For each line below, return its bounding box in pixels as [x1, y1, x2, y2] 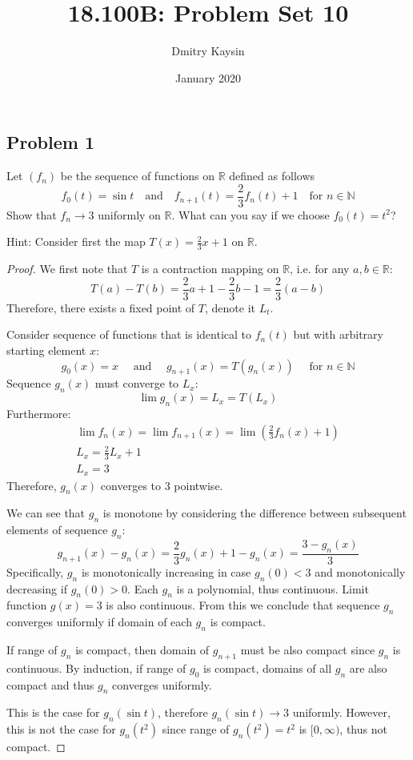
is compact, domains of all [203, 659, 332, 676]
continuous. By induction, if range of [6, 659, 186, 676]
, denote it [205, 299, 256, 316]
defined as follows [229, 167, 315, 184]
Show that [6, 206, 57, 223]
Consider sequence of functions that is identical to [6, 326, 252, 343]
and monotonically [315, 563, 406, 580]
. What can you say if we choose [171, 206, 330, 223]
